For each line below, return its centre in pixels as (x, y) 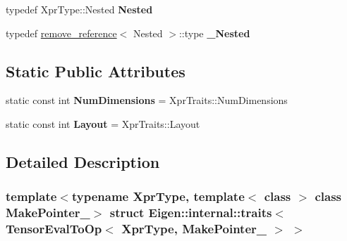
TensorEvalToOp (54, 229)
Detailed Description (83, 161)
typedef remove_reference (61, 33)
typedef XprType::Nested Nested (79, 9)
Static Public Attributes (96, 71)
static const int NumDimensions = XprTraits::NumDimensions (147, 100)
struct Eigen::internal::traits (191, 213)
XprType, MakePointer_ (194, 229)
